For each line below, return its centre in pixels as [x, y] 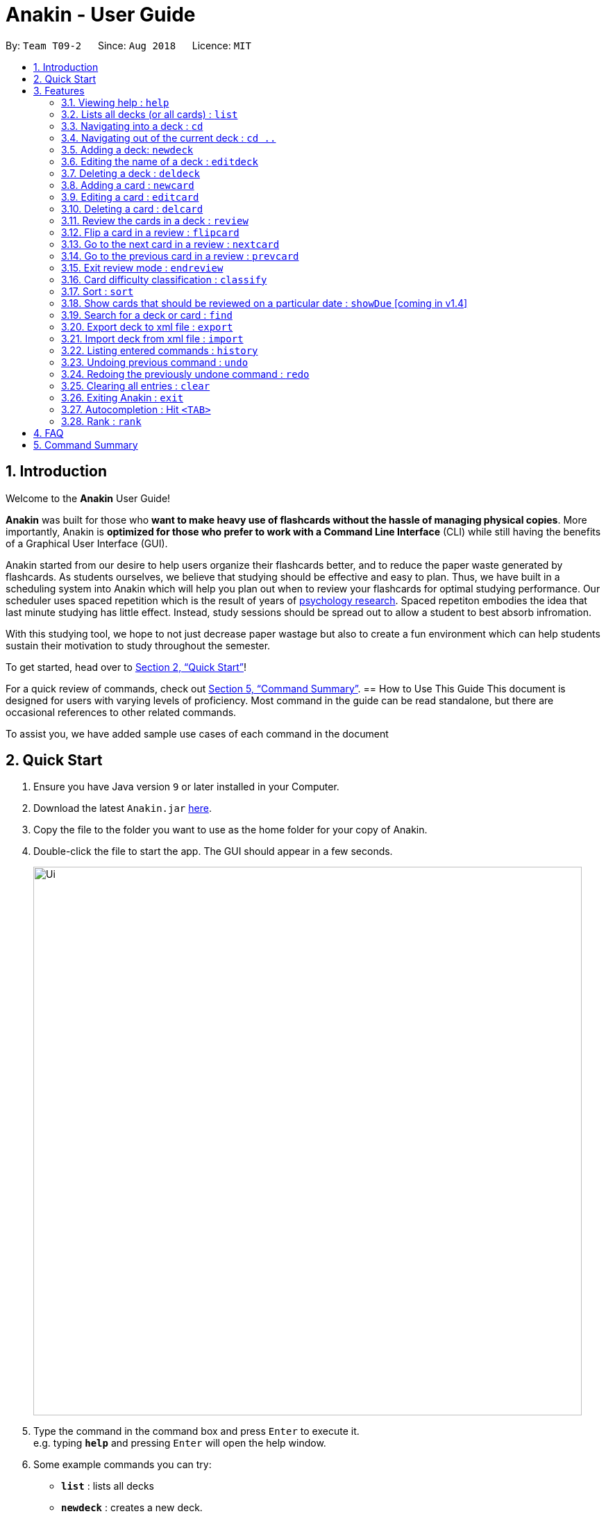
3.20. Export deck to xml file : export [147, 326]
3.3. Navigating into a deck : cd [132, 126]
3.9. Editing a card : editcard [130, 197]
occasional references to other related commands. [121, 712]
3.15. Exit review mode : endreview [142, 267]
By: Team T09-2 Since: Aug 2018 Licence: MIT [128, 45]
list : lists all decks [108, 1486]
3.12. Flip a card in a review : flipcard [150, 232]
